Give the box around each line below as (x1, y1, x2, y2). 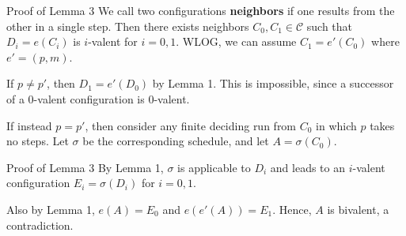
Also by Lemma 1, (6, 200, 95, 217)
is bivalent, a (327, 200, 389, 217)
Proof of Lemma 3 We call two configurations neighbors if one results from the (6, 2, 395, 18)
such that (306, 17, 353, 34)
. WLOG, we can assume (176, 33, 297, 50)
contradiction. (6, 216, 74, 233)
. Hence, (272, 200, 312, 217)
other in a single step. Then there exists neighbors (6, 17, 249, 34)
